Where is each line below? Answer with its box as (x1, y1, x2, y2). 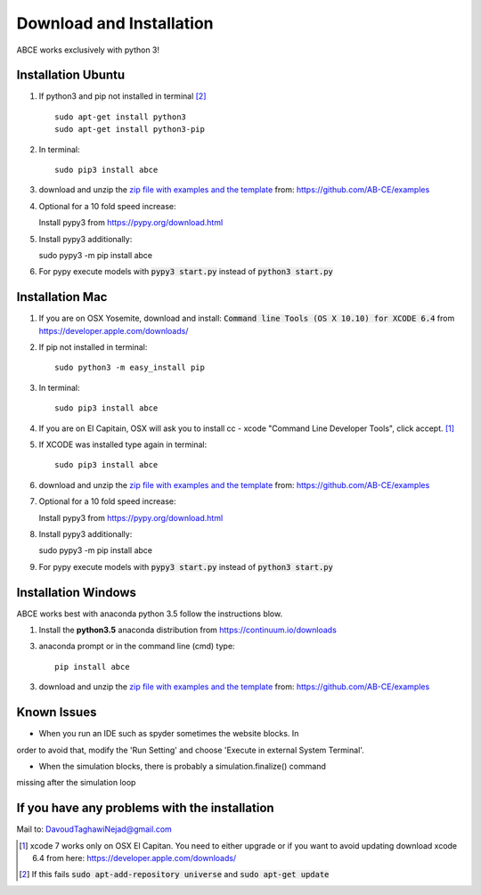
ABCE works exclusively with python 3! (16, 45, 160, 55)
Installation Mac (16, 289, 108, 305)
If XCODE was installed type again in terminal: (38, 439, 208, 450)
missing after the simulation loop (16, 777, 136, 788)
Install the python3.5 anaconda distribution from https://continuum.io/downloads (38, 624, 338, 636)
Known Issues (16, 704, 97, 720)
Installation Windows (16, 584, 137, 600)
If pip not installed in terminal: (38, 342, 148, 353)
